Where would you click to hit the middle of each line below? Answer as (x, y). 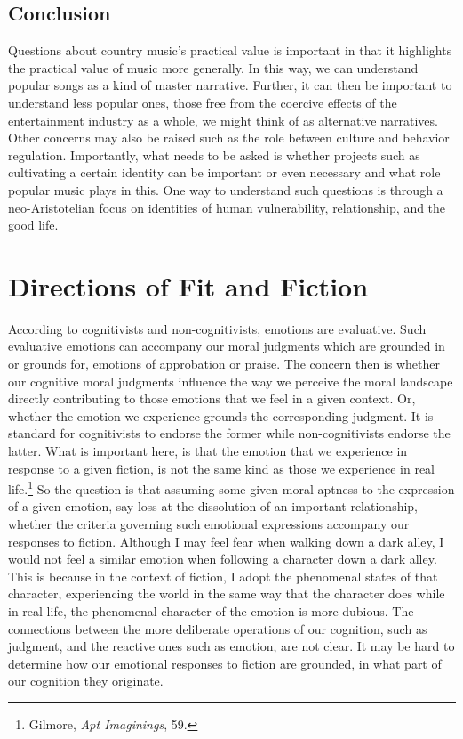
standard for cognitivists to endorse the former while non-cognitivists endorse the (229, 433)
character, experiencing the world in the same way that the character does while (227, 593)
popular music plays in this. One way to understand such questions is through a (226, 189)
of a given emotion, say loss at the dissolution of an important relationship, (213, 506)
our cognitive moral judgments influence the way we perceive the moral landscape (231, 381)
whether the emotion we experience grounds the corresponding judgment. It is (221, 415)
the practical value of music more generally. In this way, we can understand (213, 67)
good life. (33, 225)
